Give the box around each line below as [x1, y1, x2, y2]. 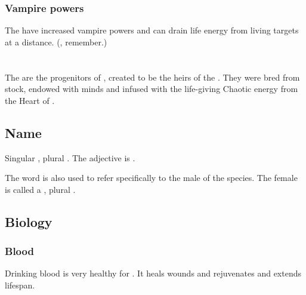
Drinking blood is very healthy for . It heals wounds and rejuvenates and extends [5, 267, 301, 279]
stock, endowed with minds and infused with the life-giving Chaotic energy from [5, 82, 298, 95]
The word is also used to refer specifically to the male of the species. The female [5, 171, 298, 184]
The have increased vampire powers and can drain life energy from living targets [5, 24, 299, 36]
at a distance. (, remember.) [5, 35, 107, 48]
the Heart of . [5, 94, 55, 106]
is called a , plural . [5, 183, 76, 195]
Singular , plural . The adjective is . [5, 151, 135, 164]
